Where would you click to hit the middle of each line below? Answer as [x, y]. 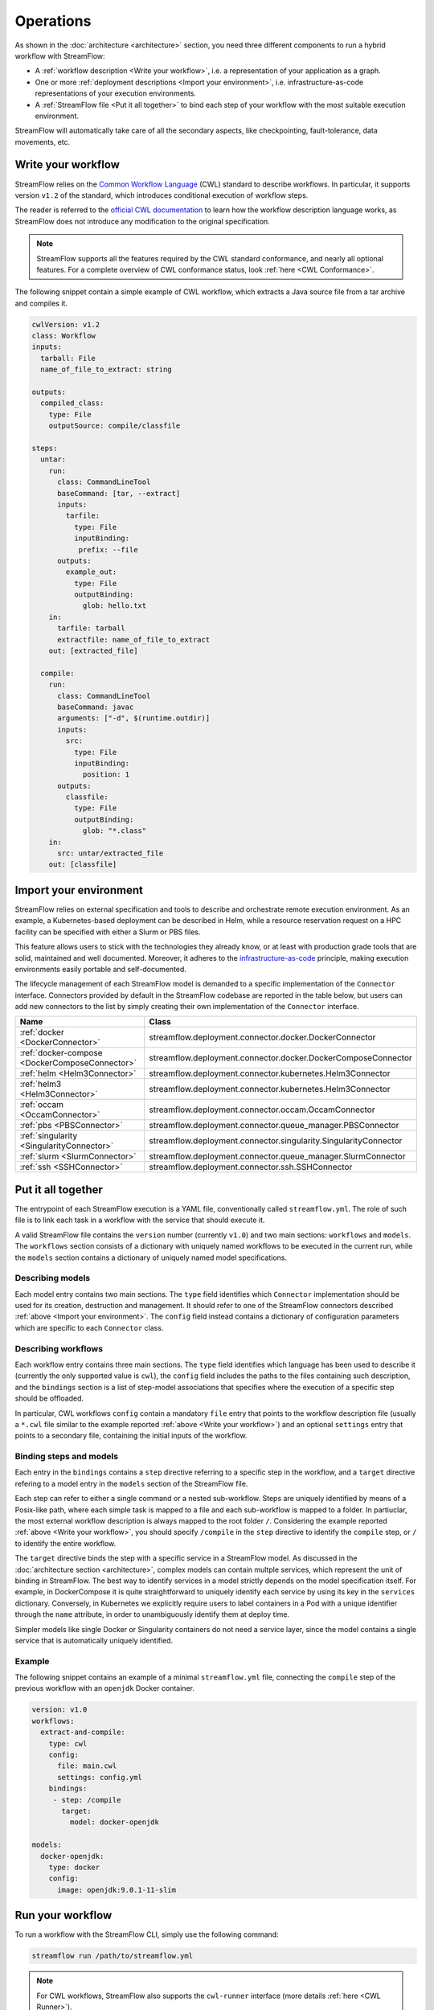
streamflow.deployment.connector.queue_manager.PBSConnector [274, 1126]
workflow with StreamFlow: [60, 55]
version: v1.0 [59, 1710]
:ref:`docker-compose [61, 1053]
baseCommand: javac [96, 707]
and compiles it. [41, 303]
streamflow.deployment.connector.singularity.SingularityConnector [276, 1141]
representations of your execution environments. [116, 93]
